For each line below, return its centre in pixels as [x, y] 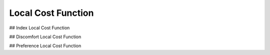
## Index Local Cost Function [39, 28]
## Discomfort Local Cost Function [45, 37]
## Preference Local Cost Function [45, 46]
